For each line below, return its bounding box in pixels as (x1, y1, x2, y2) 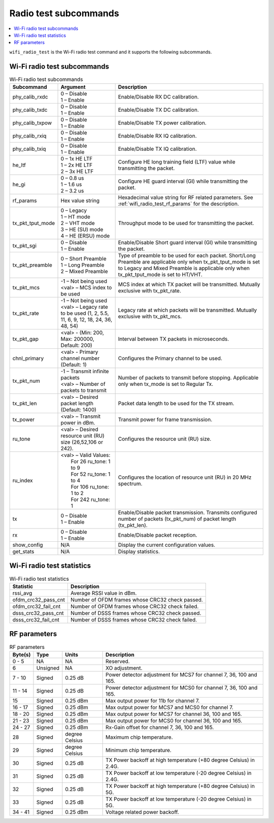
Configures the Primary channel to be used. (118, 355, 223, 361)
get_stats (12, 548, 35, 555)
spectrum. (118, 480, 143, 487)
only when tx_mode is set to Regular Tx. (118, 381, 214, 387)
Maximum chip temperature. (106, 734, 173, 741)
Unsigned (36, 664, 60, 671)
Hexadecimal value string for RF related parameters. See (118, 194, 253, 201)
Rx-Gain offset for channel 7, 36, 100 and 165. (106, 723, 214, 731)
